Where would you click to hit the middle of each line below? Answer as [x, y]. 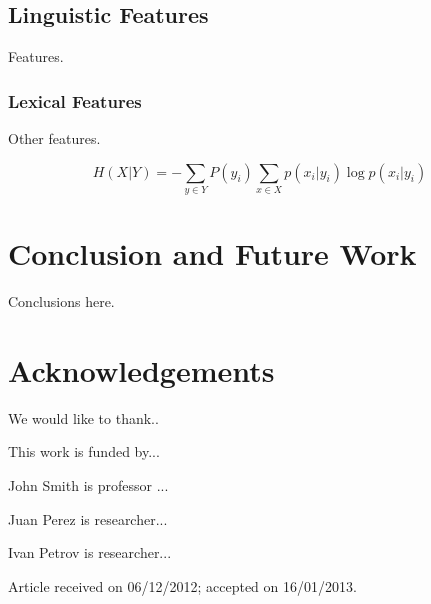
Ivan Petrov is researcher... [90, 552]
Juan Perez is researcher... [88, 518]
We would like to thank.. [83, 417]
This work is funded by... [84, 451]
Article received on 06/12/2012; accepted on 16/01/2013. [182, 585]
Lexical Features [75, 100]
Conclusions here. [61, 301]
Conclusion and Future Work [212, 253]
